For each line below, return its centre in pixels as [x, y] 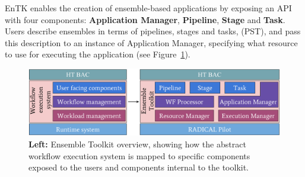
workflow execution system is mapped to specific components [139, 155]
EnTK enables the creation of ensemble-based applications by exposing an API [148, 8]
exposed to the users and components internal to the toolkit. [139, 167]
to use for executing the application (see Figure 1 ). [98, 54]
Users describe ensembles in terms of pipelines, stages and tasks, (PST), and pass [153, 31]
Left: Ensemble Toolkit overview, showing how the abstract [137, 144]
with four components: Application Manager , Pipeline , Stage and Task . [145, 19]
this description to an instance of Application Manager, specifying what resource [151, 42]
